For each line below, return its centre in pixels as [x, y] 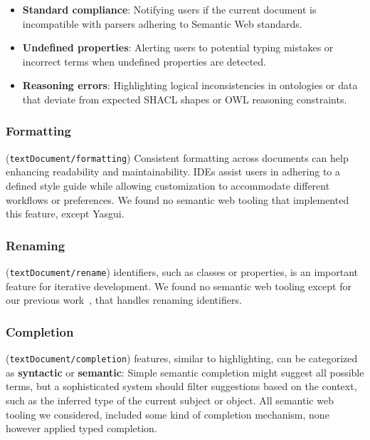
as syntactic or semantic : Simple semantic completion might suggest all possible [185, 372]
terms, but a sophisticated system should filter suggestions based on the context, [181, 386]
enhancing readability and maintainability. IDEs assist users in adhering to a [173, 172]
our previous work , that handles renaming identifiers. [124, 300]
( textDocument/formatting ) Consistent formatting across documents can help [177, 157]
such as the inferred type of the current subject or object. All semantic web [170, 400]
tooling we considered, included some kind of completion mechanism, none [168, 414]
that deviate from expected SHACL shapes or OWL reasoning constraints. [185, 99]
